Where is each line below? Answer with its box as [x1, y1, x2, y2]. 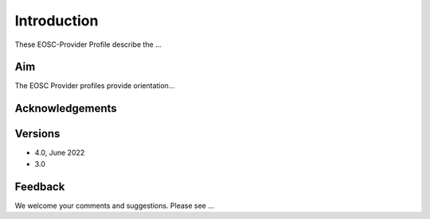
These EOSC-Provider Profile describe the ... [14, 40, 162, 49]
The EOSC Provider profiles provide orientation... [14, 81, 175, 90]
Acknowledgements [14, 102, 117, 115]
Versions [14, 127, 61, 140]
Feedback [14, 179, 65, 194]
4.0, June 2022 [34, 148, 85, 158]
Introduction [14, 12, 99, 29]
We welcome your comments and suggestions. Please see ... [14, 201, 215, 210]
